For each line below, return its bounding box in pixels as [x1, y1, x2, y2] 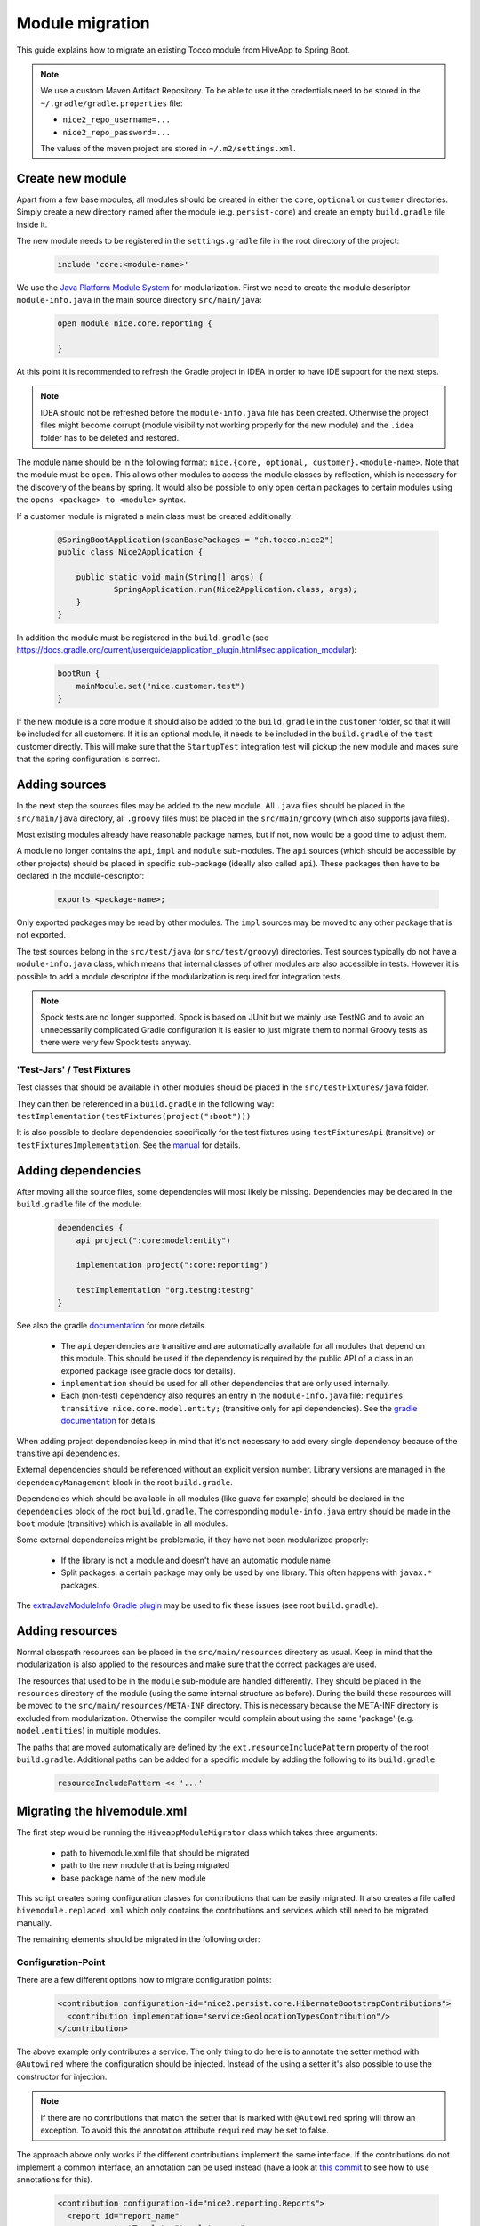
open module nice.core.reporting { [57, 319, 212, 329]
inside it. [16, 219, 48, 230]
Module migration [16, 13, 150, 33]
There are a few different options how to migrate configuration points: [16, 1975, 272, 1986]
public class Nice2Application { [57, 547, 204, 556]
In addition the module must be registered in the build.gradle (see [16, 632, 269, 643]
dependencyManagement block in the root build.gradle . [16, 1476, 233, 1487]
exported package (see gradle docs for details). [60, 1365, 236, 1376]
